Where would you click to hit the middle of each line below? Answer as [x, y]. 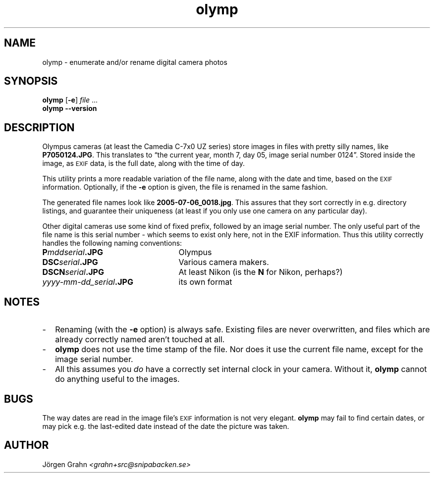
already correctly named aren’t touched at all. [140, 340]
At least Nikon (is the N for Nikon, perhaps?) [261, 272]
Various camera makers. [224, 262]
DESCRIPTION [39, 127]
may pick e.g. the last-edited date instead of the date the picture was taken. [166, 426]
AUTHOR [27, 445]
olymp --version [70, 108]
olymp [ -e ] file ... [70, 100]
